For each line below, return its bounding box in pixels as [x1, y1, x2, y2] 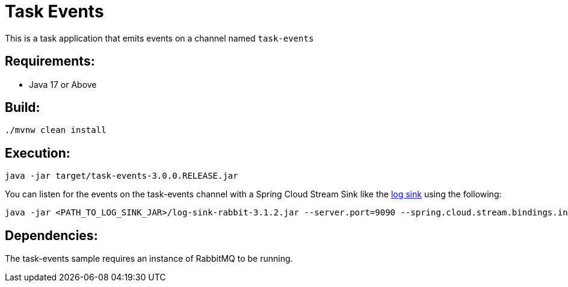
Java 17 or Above [29, 79, 97, 90]
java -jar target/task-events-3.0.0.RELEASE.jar [5, 171, 238, 181]
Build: [5, 100, 40, 116]
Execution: [5, 145, 70, 161]
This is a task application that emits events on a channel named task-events [5, 32, 314, 43]
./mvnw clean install [5, 125, 106, 135]
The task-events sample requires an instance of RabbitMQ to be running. [5, 253, 293, 264]
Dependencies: [5, 227, 98, 243]
